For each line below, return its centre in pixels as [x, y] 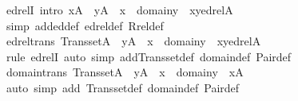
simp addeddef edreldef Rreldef [85, 25]
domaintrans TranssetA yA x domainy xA [125, 72]
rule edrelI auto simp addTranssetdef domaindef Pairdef [149, 56]
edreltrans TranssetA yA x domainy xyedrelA [133, 41]
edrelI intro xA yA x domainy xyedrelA [119, 10]
